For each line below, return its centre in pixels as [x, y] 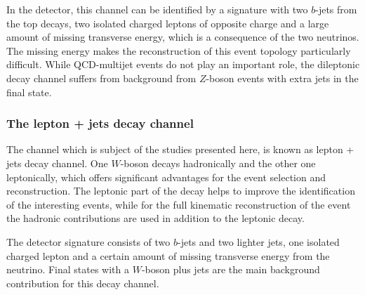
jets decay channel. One [57, 163]
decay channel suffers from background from [101, 78]
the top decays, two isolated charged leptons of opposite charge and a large [168, 23]
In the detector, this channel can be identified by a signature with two [157, 9]
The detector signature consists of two [88, 241]
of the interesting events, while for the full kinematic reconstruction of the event [179, 204]
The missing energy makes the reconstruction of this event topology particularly [179, 50]
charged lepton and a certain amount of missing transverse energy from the [168, 255]
